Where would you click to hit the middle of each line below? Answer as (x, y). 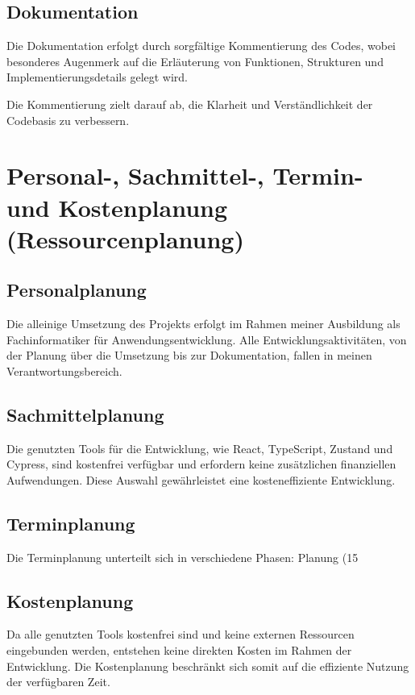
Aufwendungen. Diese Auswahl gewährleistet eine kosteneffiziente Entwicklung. (201, 479)
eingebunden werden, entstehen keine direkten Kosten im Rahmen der (179, 650)
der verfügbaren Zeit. (58, 682)
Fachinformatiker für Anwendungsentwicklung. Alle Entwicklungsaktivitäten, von (207, 339)
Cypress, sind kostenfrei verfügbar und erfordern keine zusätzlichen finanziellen (201, 464)
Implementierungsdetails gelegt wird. (98, 77)
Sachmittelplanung (85, 414)
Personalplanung (77, 290)
